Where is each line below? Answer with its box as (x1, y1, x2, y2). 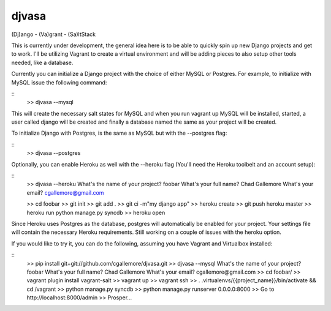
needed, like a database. (11, 59, 74, 66)
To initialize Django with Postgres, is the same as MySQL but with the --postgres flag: (11, 129, 227, 137)
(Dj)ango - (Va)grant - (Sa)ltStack (11, 31, 96, 38)
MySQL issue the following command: (11, 78, 107, 86)
